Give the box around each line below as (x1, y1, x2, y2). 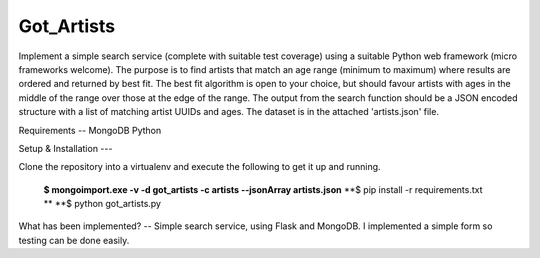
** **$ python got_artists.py (43, 198, 162, 210)
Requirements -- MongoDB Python (18, 124, 162, 136)
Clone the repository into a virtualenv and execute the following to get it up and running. (18, 161, 381, 173)
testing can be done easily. (18, 234, 130, 246)
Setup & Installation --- (18, 142, 113, 154)
